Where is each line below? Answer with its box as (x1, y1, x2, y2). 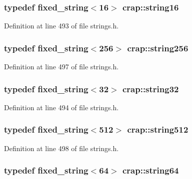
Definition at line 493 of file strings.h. (4, 20, 119, 31)
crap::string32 (122, 82, 179, 95)
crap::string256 (127, 41, 188, 54)
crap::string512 (127, 123, 188, 136)
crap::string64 (122, 164, 179, 177)
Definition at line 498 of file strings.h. (4, 143, 119, 153)
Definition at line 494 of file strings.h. (4, 102, 119, 112)
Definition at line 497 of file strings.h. (4, 61, 119, 72)
